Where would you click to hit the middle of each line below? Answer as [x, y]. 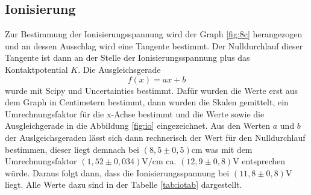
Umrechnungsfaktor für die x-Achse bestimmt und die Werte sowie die [135, 113]
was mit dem [229, 149]
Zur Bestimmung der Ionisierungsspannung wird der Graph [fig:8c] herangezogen [154, 34]
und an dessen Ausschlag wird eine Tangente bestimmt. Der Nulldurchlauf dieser [154, 45]
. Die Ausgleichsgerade [119, 69]
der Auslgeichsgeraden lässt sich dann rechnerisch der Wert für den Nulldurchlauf [155, 137]
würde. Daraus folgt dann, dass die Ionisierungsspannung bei [117, 172]
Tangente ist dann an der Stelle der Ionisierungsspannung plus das [127, 57]
